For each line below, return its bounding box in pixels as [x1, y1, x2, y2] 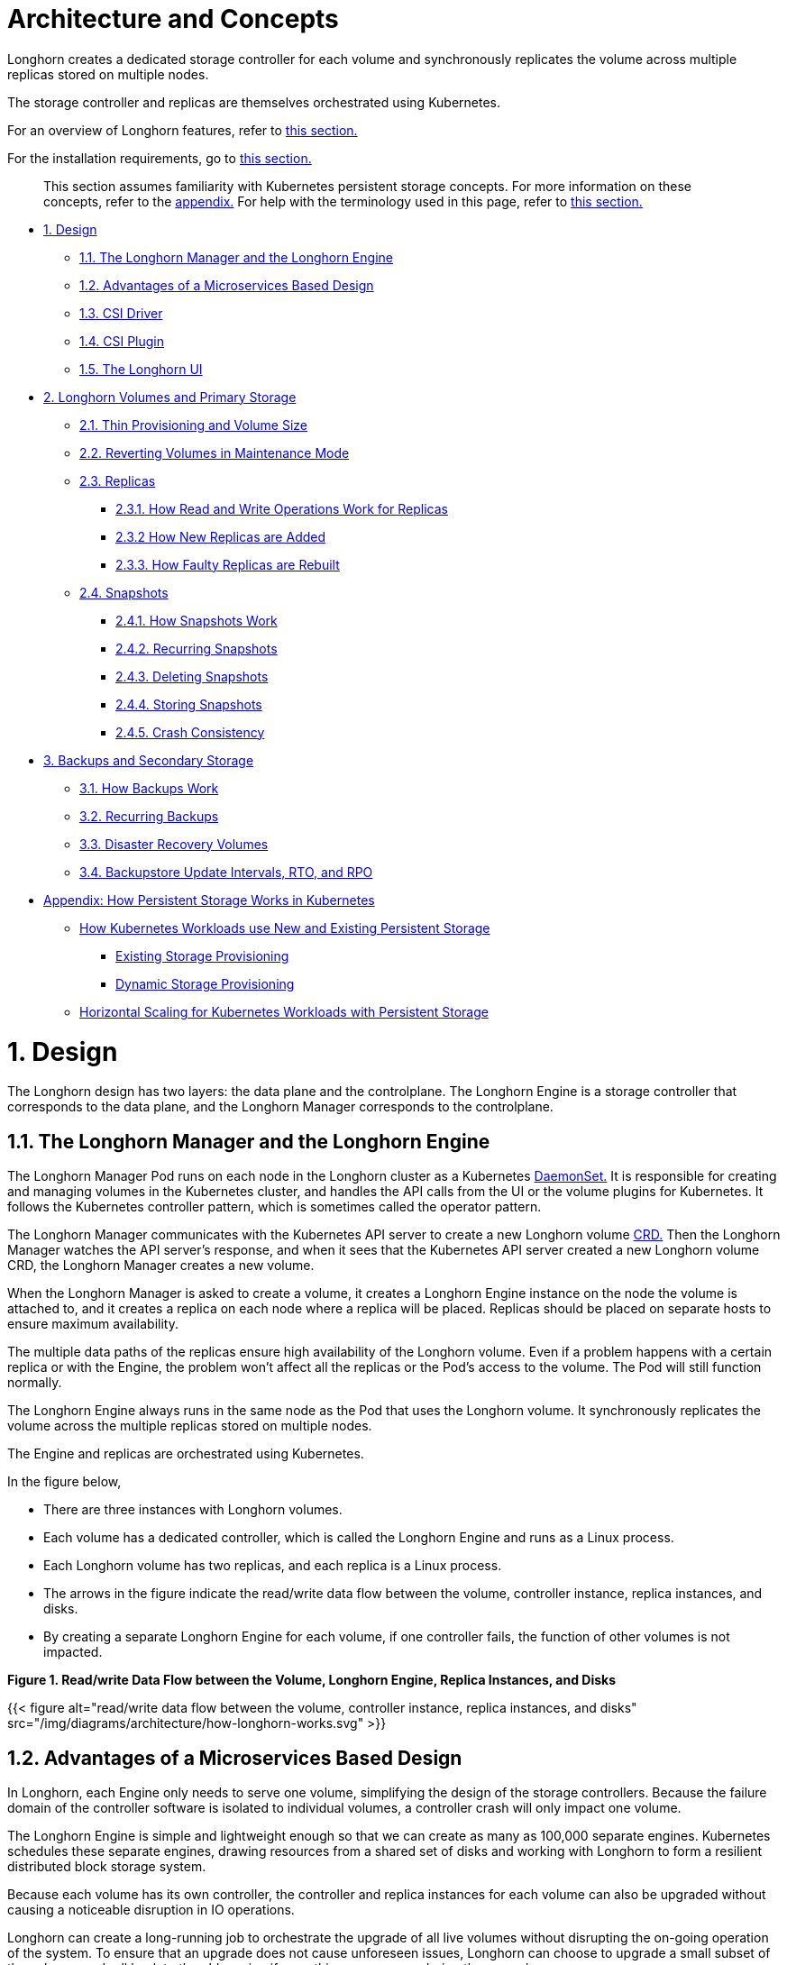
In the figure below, [7, 1474, 122, 1490]
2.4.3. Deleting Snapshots [115, 668, 269, 684]
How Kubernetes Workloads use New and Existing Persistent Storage [79, 919, 490, 936]
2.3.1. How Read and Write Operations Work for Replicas [115, 500, 448, 516]
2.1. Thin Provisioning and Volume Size [79, 416, 308, 433]
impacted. [43, 1644, 103, 1660]
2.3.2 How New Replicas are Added [115, 528, 326, 544]
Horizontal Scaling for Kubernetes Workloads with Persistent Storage [79, 1003, 489, 1019]
